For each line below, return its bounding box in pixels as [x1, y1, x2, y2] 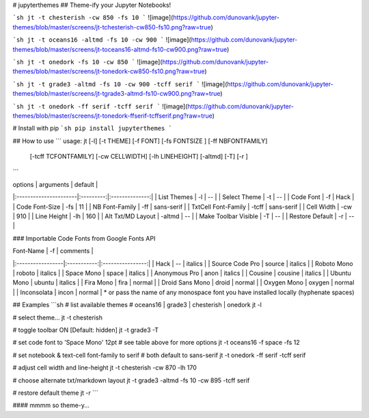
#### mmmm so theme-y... [12, 401, 90, 410]
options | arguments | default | [12, 180, 98, 188]
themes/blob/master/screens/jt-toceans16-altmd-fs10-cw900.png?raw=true [12, 45, 228, 53]
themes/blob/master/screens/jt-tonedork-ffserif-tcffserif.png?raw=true [12, 112, 213, 120]
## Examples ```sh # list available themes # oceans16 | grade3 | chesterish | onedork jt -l [12, 301, 262, 309]
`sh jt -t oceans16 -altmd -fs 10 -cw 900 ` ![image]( [12, 36, 191, 44]
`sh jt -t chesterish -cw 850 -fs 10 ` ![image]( [12, 14, 174, 22]
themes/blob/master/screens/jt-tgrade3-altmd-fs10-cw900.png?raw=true [12, 90, 221, 98]
